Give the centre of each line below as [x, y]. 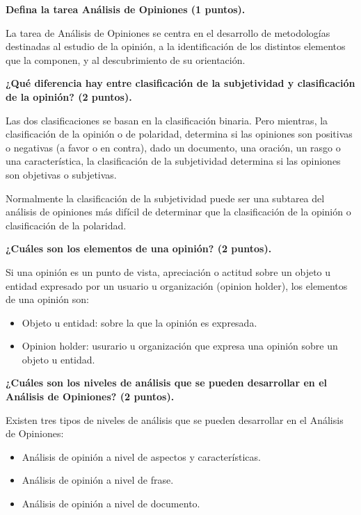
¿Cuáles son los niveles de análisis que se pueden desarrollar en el [166, 383]
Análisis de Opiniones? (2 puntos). [90, 397]
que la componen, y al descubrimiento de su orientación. [126, 59]
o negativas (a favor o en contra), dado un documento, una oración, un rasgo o [173, 147]
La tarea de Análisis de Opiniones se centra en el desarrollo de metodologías [168, 32]
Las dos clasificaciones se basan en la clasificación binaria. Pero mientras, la [167, 120]
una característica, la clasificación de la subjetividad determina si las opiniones [173, 161]
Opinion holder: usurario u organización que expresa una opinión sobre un [180, 346]
